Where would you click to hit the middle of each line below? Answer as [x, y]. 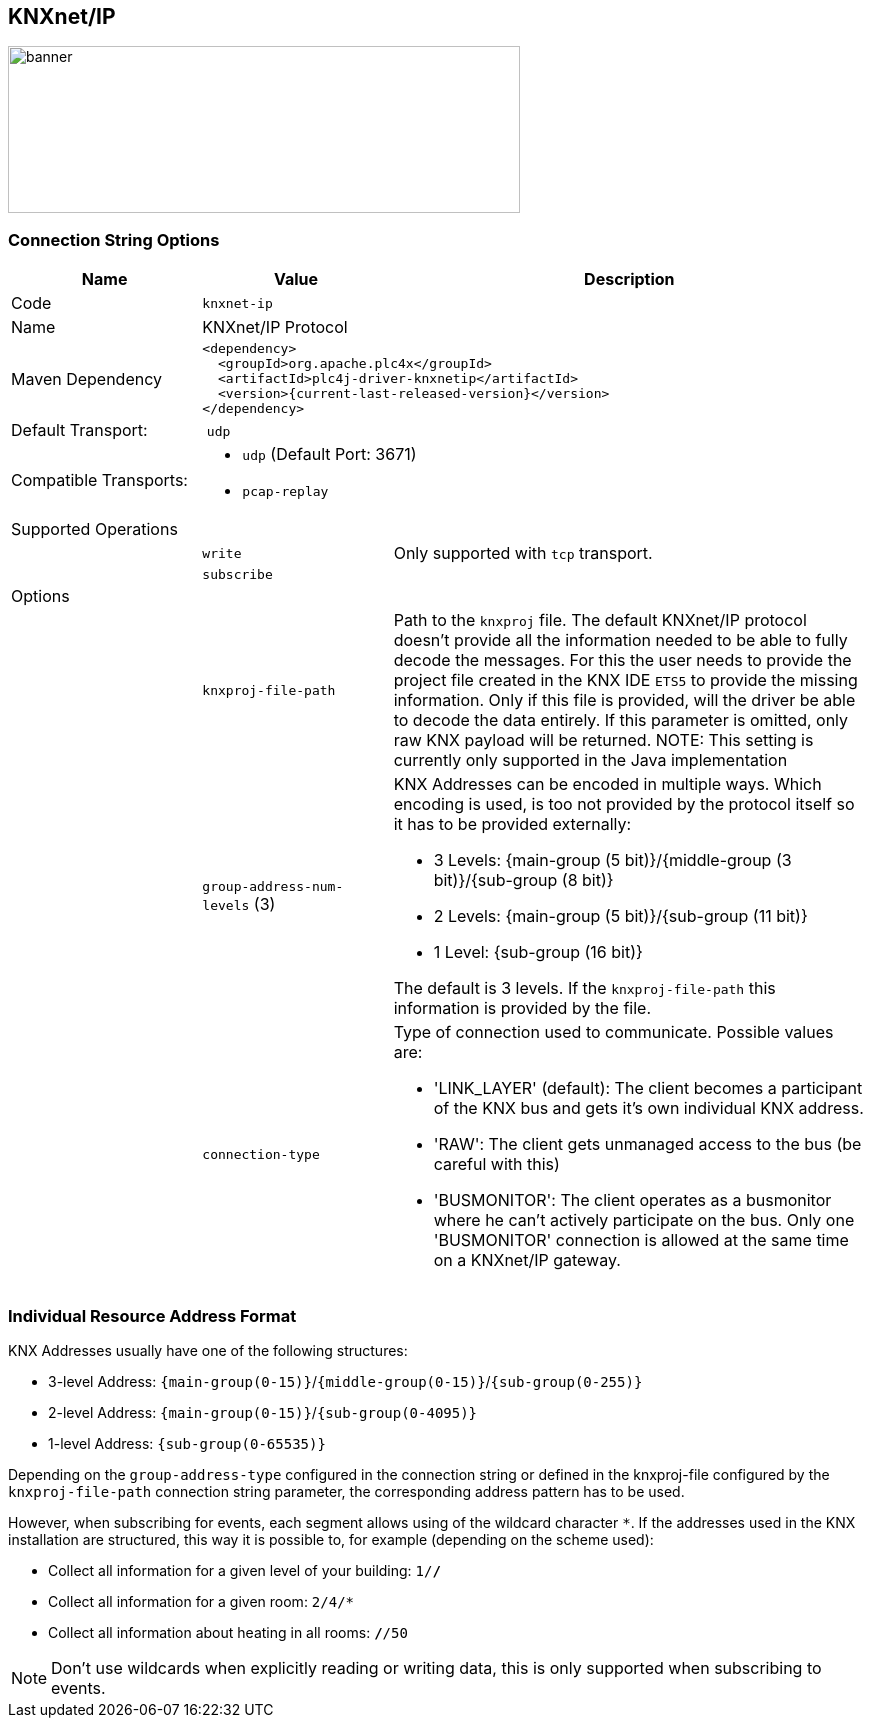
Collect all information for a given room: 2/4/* [201, 1601]
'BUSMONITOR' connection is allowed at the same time [641, 1240]
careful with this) [496, 1164]
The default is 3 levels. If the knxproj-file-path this [584, 988]
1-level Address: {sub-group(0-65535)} [187, 1443]
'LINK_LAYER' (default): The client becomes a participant [648, 1088]
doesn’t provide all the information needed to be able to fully [620, 640]
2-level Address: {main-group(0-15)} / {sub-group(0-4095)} [263, 1412]
